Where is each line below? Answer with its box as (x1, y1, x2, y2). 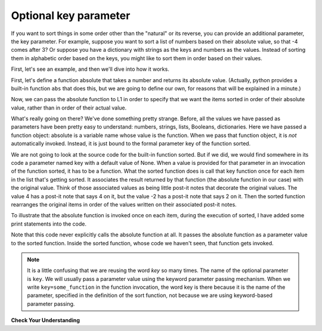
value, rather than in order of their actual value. (11, 104, 127, 111)
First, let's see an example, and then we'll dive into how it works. (11, 65, 169, 73)
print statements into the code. (11, 220, 86, 227)
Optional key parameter (11, 9, 131, 22)
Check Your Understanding (11, 317, 80, 324)
